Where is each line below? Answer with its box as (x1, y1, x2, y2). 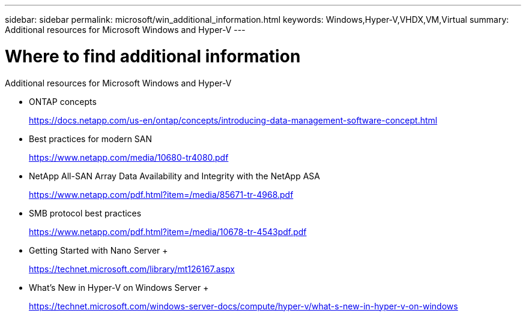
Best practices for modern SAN (29, 133, 153, 144)
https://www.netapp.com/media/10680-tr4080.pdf (29, 152, 229, 162)
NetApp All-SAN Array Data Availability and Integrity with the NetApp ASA (29, 170, 321, 181)
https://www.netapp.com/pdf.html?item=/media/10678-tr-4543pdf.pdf (29, 226, 307, 237)
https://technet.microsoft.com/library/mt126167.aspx (29, 263, 235, 274)
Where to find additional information (5, 46, 301, 67)
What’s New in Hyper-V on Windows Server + (29, 282, 209, 293)
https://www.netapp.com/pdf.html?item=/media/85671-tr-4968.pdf (29, 189, 294, 200)
